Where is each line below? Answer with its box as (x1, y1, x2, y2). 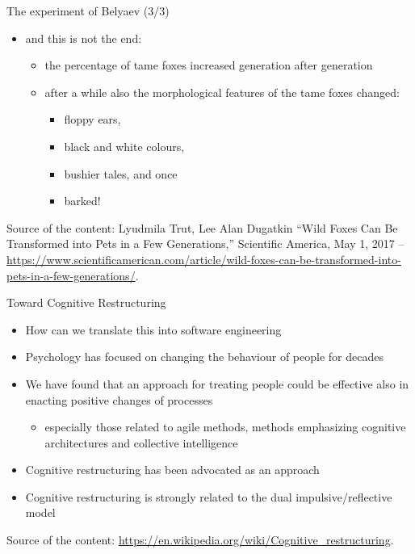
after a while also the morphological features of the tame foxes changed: (44, 83, 400, 100)
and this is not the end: (25, 29, 142, 46)
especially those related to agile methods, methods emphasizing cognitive (44, 418, 406, 435)
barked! (64, 192, 101, 209)
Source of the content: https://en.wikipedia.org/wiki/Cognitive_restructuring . (6, 531, 394, 548)
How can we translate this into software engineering (25, 321, 282, 338)
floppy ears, (64, 111, 121, 128)
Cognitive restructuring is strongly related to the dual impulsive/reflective (25, 488, 392, 505)
